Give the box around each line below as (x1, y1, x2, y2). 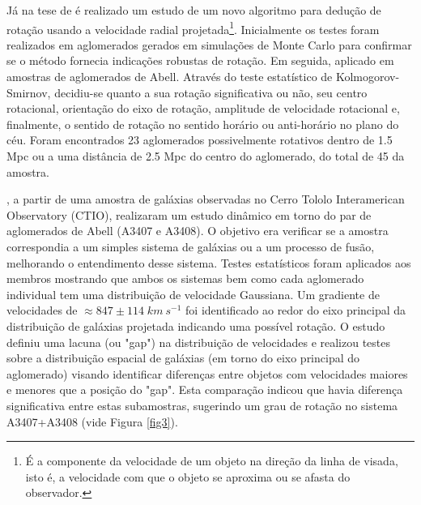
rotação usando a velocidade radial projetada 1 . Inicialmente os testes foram (6, 18, 380, 37)
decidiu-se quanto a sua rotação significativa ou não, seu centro (54, 83, 368, 101)
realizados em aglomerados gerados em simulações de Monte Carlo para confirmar (6, 36, 412, 53)
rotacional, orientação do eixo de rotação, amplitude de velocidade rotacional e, (6, 100, 400, 117)
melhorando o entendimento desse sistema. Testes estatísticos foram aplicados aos (6, 254, 411, 271)
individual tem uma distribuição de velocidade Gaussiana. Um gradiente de (6, 285, 380, 302)
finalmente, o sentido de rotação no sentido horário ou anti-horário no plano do (6, 115, 399, 132)
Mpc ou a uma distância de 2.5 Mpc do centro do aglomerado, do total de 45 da (6, 148, 405, 164)
